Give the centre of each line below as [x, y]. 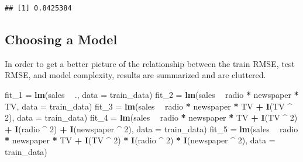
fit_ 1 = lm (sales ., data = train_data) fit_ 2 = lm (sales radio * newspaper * [152, 94]
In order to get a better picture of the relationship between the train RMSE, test [150, 63]
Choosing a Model [61, 39]
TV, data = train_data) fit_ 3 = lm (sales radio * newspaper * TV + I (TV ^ [149, 106]
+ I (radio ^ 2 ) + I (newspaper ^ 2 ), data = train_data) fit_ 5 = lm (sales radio [151, 128]
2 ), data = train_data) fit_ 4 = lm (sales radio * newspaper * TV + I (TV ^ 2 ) [151, 117]
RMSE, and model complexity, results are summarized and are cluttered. [135, 75]
